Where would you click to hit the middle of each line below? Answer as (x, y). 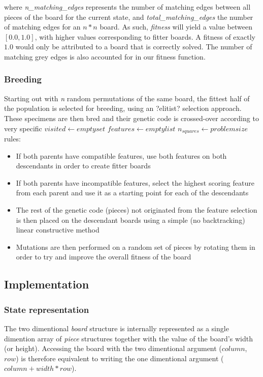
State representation (47, 309)
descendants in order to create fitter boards (83, 166)
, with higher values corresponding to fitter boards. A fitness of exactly (145, 36)
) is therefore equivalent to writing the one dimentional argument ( (120, 358)
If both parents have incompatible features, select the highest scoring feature (135, 182)
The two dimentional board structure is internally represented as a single (117, 328)
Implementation (47, 284)
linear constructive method (58, 230)
